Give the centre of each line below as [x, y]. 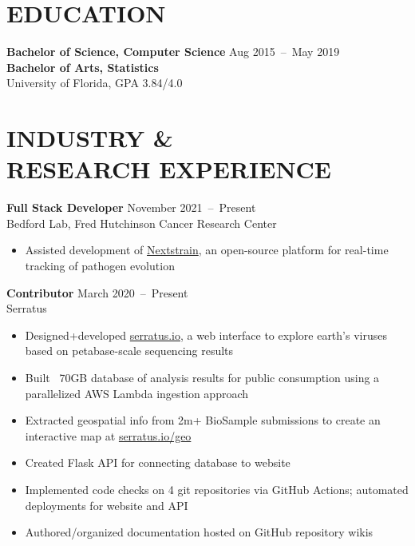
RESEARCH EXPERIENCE [169, 169]
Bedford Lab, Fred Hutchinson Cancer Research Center [142, 223]
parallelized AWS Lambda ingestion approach [137, 393]
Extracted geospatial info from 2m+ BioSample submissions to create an [203, 420]
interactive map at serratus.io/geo [108, 435]
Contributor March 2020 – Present [97, 292]
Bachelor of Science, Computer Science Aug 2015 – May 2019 [173, 52]
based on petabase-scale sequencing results [129, 351]
